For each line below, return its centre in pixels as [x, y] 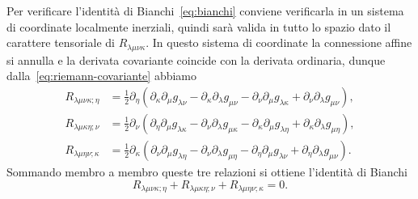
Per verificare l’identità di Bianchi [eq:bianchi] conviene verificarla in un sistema [205, 11]
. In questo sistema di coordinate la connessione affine [279, 42]
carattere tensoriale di [61, 42]
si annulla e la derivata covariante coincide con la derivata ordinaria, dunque [196, 59]
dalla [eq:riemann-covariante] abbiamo [102, 76]
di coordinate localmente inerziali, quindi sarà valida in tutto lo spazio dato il [199, 26]
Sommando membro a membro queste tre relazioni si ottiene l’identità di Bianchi [207, 171]
